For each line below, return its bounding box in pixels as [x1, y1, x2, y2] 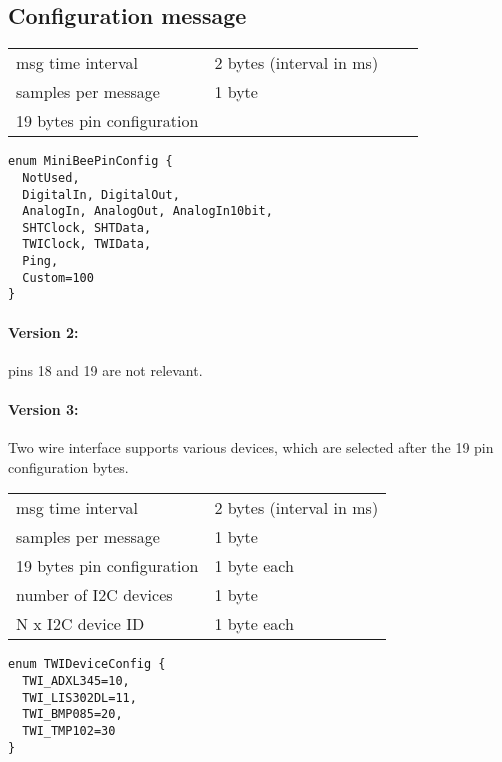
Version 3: [8, 399, 79, 420]
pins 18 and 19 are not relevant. [8, 359, 203, 380]
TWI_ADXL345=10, [22, 674, 130, 689]
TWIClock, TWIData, [22, 237, 152, 252]
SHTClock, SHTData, [22, 220, 152, 235]
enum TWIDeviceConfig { [8, 657, 166, 672]
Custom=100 [22, 270, 94, 285]
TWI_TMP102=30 [22, 724, 116, 739]
